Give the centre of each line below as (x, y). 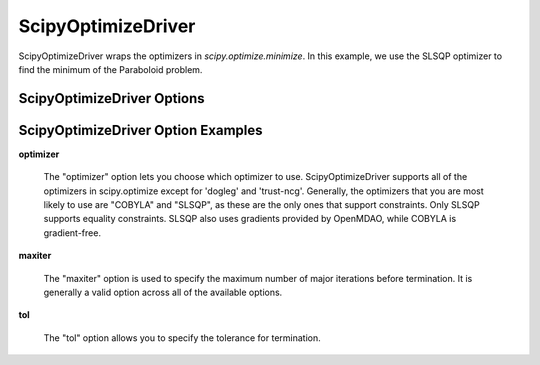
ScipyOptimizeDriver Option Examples (140, 130)
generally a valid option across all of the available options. (163, 292)
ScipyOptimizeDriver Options (111, 98)
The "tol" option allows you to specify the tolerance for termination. (182, 337)
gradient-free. (72, 232)
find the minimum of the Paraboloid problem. (110, 69)
